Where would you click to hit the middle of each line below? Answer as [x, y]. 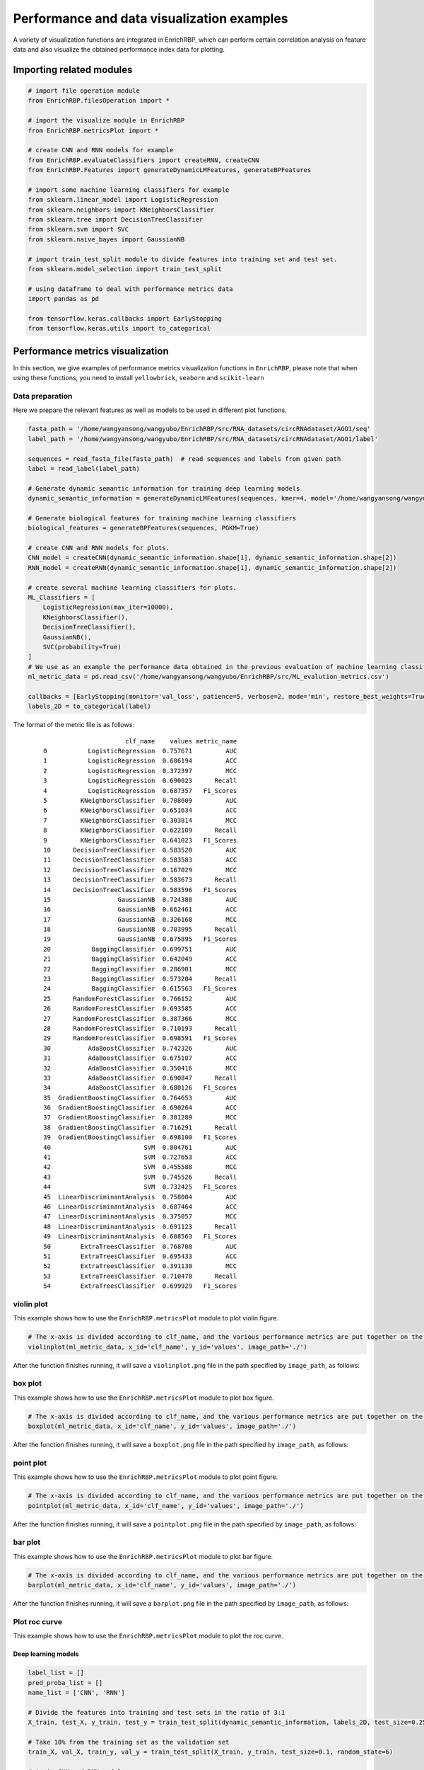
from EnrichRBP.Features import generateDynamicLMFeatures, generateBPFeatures [170, 170]
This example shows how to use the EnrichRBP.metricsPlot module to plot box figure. [144, 1398]
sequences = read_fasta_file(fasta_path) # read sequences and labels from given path [184, 459]
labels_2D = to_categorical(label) [89, 707]
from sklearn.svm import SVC [78, 229]
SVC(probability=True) [82, 647]
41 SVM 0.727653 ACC [140, 1157]
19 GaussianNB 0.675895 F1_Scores [140, 939]
